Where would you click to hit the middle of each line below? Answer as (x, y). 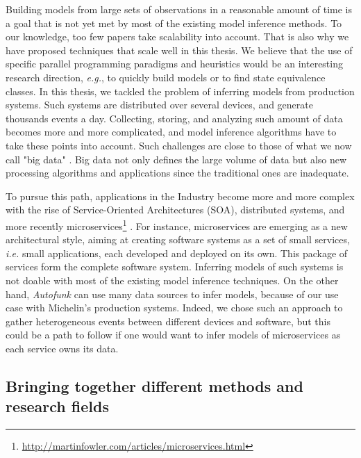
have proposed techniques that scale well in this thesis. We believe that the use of (179, 50)
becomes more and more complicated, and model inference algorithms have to (171, 132)
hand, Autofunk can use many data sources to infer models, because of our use (172, 294)
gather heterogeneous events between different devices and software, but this (168, 321)
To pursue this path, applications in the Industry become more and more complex (180, 196)
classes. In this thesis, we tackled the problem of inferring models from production (180, 91)
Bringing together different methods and (154, 385)
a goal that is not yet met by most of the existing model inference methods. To (174, 23)
